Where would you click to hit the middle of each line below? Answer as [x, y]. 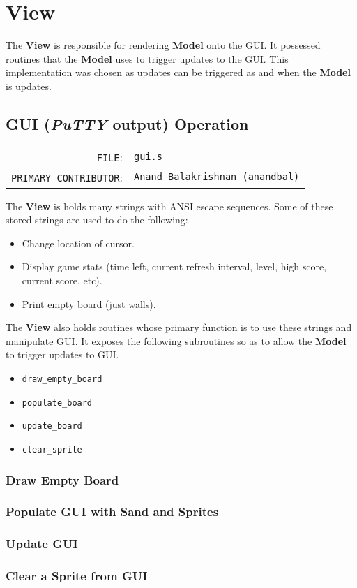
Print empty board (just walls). [89, 303]
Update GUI [42, 544]
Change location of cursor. [78, 243]
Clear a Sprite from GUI [77, 576]
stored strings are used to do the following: [97, 220]
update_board [52, 426]
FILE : [109, 156]
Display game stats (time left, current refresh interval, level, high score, [174, 266]
